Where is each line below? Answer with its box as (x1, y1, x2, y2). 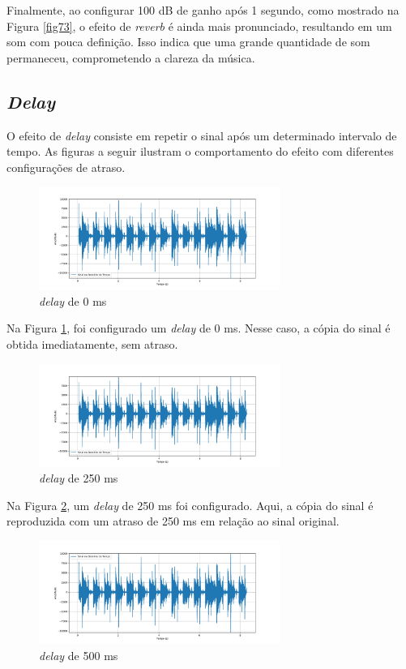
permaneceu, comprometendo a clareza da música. (6, 49, 255, 66)
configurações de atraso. (6, 158, 126, 175)
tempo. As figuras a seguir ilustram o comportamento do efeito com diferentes (6, 143, 394, 160)
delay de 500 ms (39, 646, 118, 663)
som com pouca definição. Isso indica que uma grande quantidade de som (6, 33, 370, 50)
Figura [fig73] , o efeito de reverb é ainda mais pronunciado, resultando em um (6, 17, 392, 34)
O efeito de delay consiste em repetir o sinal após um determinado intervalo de (6, 127, 397, 144)
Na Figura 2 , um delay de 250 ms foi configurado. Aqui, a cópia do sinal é (6, 496, 374, 513)
